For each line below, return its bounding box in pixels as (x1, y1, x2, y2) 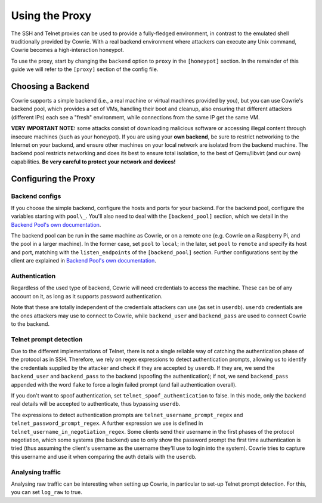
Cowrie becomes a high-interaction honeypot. (11, 47, 125, 54)
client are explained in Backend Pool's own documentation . (11, 257, 156, 264)
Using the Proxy (11, 9, 92, 22)
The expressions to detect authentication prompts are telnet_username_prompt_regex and (11, 411, 243, 418)
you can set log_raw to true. (11, 489, 83, 496)
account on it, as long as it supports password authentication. (11, 292, 163, 300)
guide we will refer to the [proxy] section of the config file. (11, 66, 159, 73)
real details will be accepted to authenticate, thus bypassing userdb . (11, 400, 181, 408)
